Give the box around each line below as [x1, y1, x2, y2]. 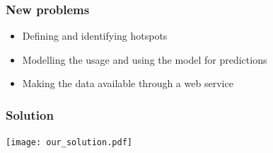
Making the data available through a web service [22, 76, 233, 91]
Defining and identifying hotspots [22, 28, 168, 43]
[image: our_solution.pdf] [6, 137, 132, 148]
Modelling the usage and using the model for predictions [22, 52, 267, 67]
